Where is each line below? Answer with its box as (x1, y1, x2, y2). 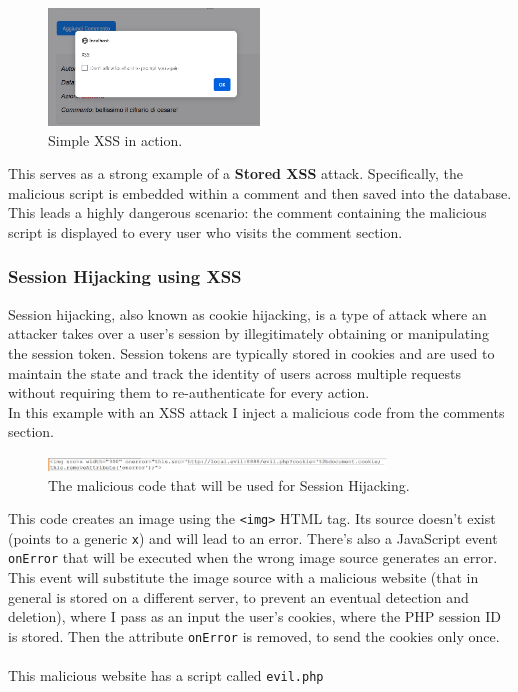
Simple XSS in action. (48, 129, 183, 150)
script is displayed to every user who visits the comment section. (8, 221, 403, 242)
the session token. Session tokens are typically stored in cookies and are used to (8, 342, 495, 363)
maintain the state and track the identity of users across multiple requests (8, 362, 461, 383)
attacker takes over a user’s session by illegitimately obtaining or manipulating (8, 323, 489, 344)
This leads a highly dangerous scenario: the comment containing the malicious (8, 202, 487, 223)
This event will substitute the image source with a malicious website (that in (8, 567, 479, 588)
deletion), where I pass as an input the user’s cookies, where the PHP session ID (8, 606, 501, 627)
